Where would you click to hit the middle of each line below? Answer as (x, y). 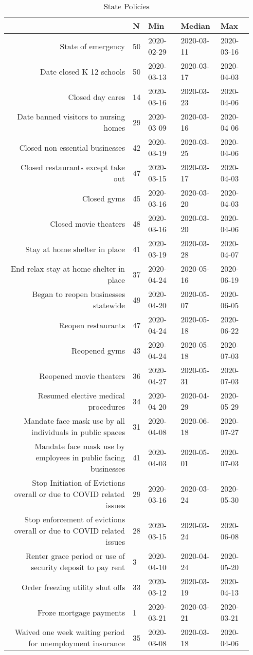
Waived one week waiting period (70, 632)
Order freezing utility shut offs (73, 587)
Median (195, 26)
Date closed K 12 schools (82, 71)
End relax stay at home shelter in (68, 268)
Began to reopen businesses (78, 294)
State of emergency (92, 46)
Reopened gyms (98, 350)
